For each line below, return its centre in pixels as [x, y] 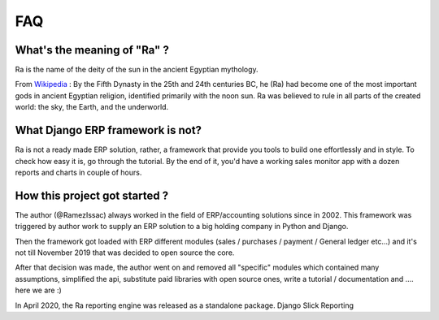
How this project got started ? [92, 195]
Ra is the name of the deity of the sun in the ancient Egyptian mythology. [137, 70]
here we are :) [39, 290]
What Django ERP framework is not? [109, 130]
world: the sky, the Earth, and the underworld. [92, 107]
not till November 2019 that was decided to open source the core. [125, 253]
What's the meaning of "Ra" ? [92, 50]
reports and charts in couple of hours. [78, 172]
